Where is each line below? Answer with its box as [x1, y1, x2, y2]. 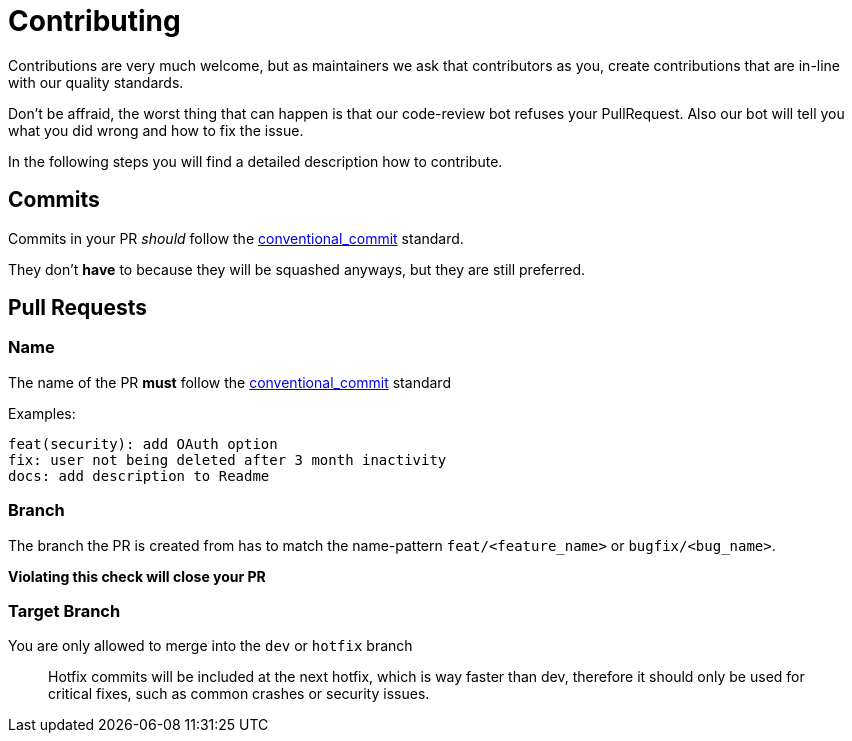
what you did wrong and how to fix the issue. [8, 121, 304, 139]
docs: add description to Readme [8, 467, 270, 484]
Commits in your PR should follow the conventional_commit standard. [8, 229, 464, 247]
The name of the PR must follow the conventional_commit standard [8, 373, 451, 391]
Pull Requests [8, 295, 147, 321]
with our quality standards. [8, 73, 184, 91]
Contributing [8, 4, 181, 38]
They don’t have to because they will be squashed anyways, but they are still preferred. [8, 260, 586, 278]
